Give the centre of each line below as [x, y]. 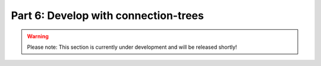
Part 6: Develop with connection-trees [108, 15]
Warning [38, 36]
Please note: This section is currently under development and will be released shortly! [132, 47]
